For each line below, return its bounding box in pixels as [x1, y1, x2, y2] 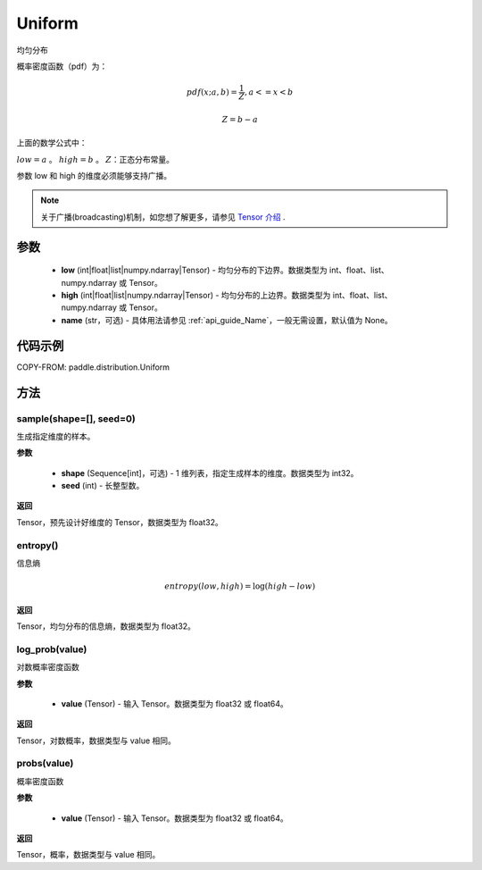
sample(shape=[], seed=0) [16, 412, 136, 424]
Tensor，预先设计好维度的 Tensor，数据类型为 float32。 [16, 516, 223, 527]
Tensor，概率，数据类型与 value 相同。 [16, 849, 161, 860]
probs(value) [16, 757, 74, 770]
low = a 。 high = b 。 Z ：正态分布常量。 [16, 154, 174, 164]
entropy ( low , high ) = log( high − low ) [163, 581, 316, 591]
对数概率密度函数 [16, 662, 79, 673]
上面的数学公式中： [16, 138, 87, 148]
